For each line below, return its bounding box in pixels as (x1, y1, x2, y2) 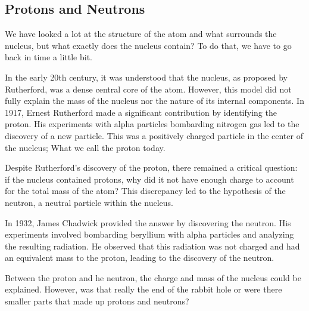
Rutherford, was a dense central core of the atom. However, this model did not (5, 82, 292, 95)
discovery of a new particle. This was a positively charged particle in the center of (5, 129, 303, 141)
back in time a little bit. (5, 51, 92, 63)
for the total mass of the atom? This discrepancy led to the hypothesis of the (5, 184, 286, 197)
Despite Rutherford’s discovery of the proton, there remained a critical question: (5, 161, 298, 174)
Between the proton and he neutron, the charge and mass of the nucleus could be (5, 271, 301, 284)
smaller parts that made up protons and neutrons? (5, 295, 189, 307)
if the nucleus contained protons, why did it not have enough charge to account (5, 173, 294, 185)
